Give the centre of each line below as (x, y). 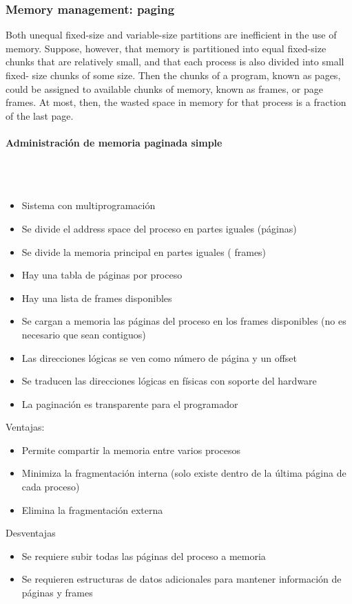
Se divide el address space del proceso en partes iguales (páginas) (159, 228)
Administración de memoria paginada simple (114, 142)
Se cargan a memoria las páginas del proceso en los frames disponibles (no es (184, 321)
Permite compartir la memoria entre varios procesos (131, 450)
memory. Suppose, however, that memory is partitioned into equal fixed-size (166, 48)
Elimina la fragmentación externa (92, 509)
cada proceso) (51, 487)
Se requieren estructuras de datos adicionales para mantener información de (182, 579)
